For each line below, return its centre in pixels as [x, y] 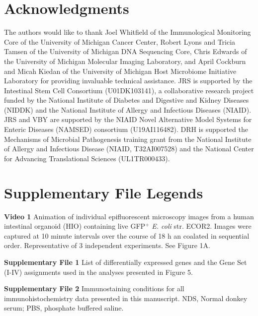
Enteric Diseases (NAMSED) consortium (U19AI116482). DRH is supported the [126, 129]
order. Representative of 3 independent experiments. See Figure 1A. [107, 245]
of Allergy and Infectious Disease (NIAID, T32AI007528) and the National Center [129, 149]
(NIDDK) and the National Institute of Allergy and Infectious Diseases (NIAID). [128, 109]
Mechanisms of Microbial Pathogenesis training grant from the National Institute [128, 139]
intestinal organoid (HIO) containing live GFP [75, 226]
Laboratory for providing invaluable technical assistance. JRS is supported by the [128, 81]
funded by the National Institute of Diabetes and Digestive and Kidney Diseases [127, 100]
